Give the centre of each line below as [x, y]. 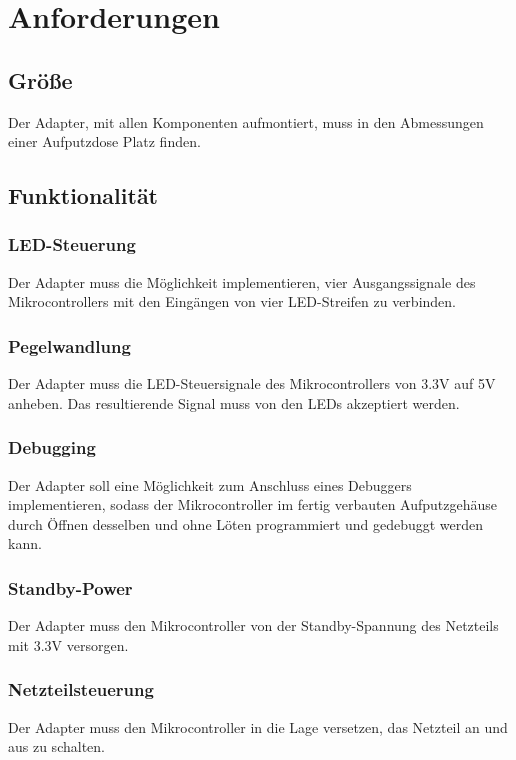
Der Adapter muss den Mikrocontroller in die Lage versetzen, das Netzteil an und [258, 726]
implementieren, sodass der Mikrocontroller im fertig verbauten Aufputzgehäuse [253, 504]
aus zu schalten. [56, 746]
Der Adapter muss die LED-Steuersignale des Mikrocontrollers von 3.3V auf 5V [252, 383]
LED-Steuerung [72, 244]
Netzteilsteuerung [81, 689]
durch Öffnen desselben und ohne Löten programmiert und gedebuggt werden [246, 523]
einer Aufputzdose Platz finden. [104, 141]
